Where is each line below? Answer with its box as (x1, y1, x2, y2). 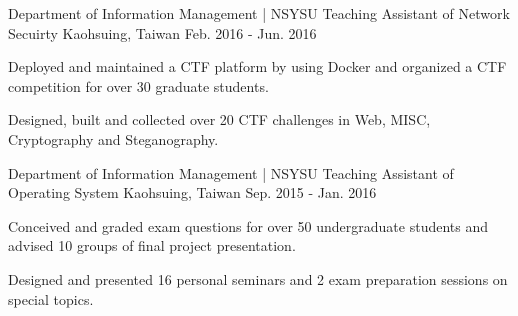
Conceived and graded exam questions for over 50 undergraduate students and (8, 215, 489, 236)
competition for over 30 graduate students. (8, 75, 269, 96)
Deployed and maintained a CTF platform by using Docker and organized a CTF (8, 56, 507, 77)
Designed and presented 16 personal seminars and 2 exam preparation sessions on (8, 268, 508, 289)
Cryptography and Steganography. (8, 128, 219, 149)
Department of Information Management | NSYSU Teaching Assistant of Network (8, 3, 510, 23)
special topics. (8, 288, 94, 309)
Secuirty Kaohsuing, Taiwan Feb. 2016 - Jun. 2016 (8, 22, 317, 43)
